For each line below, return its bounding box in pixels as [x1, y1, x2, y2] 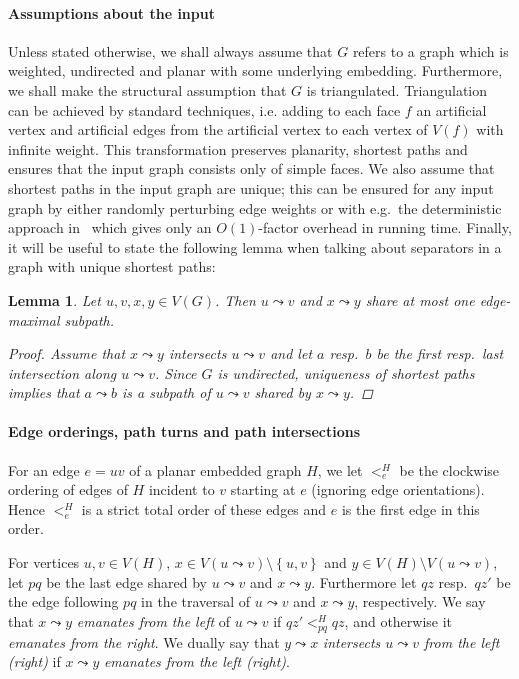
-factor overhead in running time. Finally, [258, 217, 512, 238]
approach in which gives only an [8, 217, 212, 238]
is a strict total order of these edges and [81, 498, 327, 519]
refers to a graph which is [352, 40, 509, 61]
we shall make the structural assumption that [8, 79, 287, 100]
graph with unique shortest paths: [8, 256, 216, 277]
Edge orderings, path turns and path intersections [8, 421, 361, 442]
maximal [8, 309, 60, 330]
